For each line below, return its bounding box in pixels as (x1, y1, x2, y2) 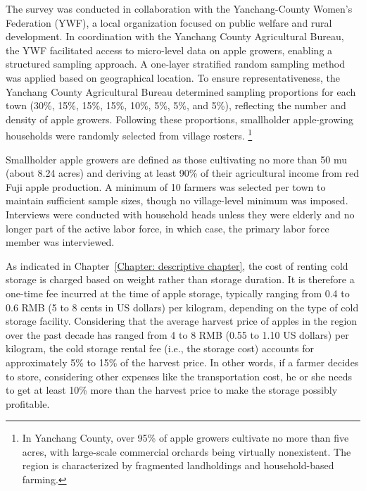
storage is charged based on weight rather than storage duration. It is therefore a (6, 272, 355, 287)
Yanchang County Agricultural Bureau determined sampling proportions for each (6, 84, 356, 99)
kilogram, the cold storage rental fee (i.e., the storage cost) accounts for (6, 341, 314, 356)
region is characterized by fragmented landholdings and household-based (22, 458, 334, 473)
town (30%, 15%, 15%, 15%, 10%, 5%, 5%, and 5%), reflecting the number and (6, 98, 346, 113)
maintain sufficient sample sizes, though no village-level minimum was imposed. (6, 193, 348, 208)
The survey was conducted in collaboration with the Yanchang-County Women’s (6, 1, 353, 15)
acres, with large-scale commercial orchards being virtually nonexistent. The (22, 444, 351, 459)
